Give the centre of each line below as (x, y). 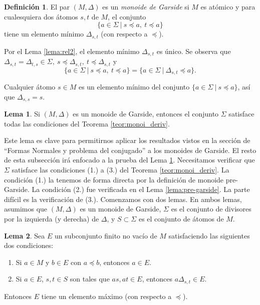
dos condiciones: (29, 245)
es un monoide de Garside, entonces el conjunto (146, 114)
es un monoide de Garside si (146, 6)
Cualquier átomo (30, 86)
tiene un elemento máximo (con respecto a (106, 296)
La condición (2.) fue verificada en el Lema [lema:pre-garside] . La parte (141, 189)
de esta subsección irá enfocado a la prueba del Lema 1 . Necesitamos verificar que (129, 160)
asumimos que (26, 209)
